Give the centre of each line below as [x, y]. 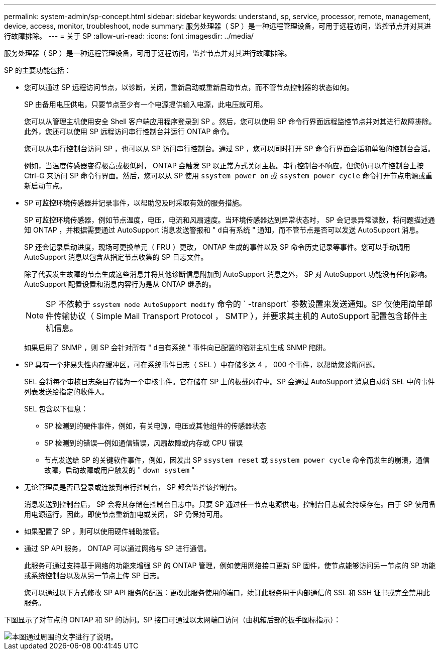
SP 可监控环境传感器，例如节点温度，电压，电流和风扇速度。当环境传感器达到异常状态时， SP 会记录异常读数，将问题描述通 [230, 220]
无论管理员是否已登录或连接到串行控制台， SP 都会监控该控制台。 [133, 487]
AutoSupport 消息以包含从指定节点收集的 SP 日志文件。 [116, 257]
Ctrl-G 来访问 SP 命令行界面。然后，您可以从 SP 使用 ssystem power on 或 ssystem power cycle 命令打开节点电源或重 [228, 176]
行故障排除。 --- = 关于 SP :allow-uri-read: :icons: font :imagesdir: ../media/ [129, 36]
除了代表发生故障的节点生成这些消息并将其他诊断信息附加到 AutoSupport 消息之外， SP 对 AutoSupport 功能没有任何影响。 [228, 274]
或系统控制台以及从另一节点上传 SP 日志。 [94, 575]
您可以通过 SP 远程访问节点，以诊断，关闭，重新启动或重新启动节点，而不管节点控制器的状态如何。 [189, 87]
